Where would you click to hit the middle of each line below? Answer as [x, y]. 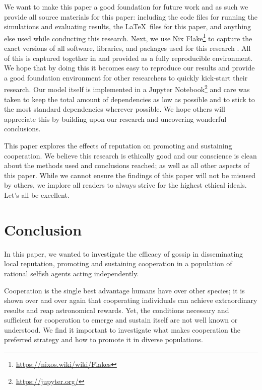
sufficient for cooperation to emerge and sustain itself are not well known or [121, 320]
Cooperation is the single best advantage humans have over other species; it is [124, 290]
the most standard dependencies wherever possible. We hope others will [115, 109]
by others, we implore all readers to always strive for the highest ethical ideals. [125, 185]
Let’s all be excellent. [37, 195]
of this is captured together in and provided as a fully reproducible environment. [128, 58]
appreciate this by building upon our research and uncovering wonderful [115, 119]
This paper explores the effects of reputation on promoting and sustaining [118, 146]
